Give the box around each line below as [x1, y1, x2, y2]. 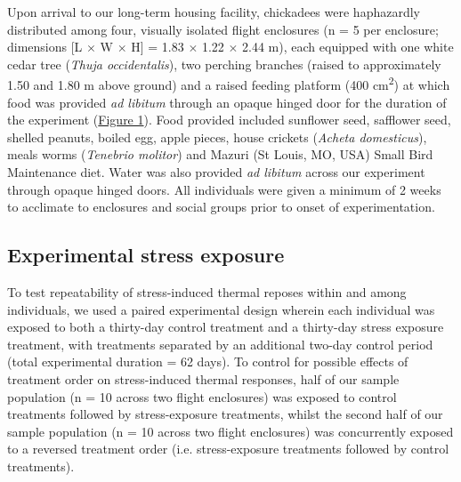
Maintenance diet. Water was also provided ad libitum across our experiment [7, 163, 425, 181]
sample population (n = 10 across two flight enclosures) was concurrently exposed [7, 422, 454, 440]
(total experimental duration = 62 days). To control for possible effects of [7, 352, 408, 371]
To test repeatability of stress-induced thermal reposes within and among [7, 282, 407, 301]
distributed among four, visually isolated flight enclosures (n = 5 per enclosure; [7, 20, 439, 38]
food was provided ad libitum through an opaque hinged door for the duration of [7, 92, 447, 111]
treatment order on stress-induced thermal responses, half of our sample [7, 369, 400, 388]
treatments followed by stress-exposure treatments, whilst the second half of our [7, 405, 443, 423]
